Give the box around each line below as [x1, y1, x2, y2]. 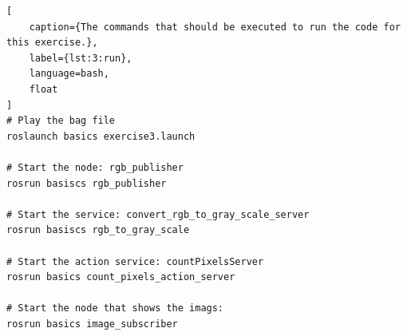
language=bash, [29, 68, 109, 80]
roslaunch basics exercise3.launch [6, 130, 196, 142]
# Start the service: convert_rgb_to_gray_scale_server [6, 208, 310, 220]
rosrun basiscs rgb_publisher [6, 177, 167, 189]
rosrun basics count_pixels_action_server [6, 271, 235, 283]
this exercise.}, [6, 37, 98, 49]
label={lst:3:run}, [29, 52, 132, 64]
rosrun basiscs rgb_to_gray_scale [6, 224, 190, 236]
